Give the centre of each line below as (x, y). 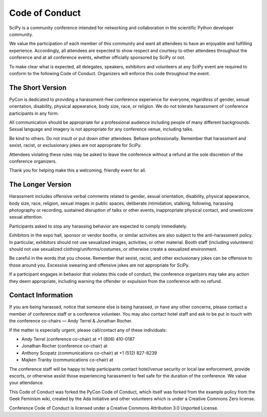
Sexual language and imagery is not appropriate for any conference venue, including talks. (101, 129)
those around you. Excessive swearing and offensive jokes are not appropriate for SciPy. (99, 265)
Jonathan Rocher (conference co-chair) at (65, 346)
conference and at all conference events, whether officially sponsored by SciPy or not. (97, 57)
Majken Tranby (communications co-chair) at (67, 360)
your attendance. (26, 383)
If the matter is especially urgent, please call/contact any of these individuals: (88, 330)
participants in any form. (34, 113)
